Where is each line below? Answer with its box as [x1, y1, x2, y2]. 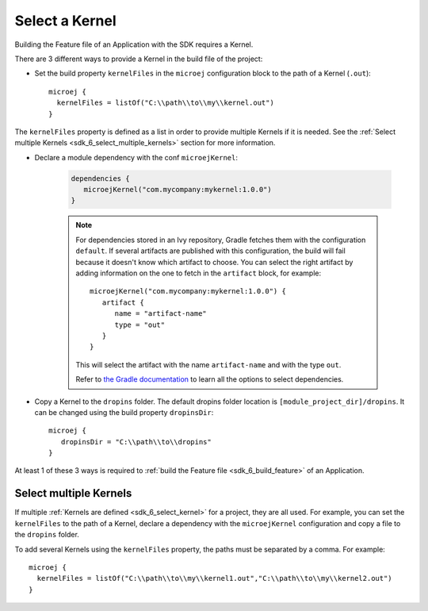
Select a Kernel [14, 12, 117, 29]
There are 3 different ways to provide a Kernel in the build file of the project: [14, 54, 263, 63]
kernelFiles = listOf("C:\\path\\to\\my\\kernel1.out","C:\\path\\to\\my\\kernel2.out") [36, 574, 392, 583]
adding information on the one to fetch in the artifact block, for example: [75, 268, 322, 278]
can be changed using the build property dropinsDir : [34, 407, 214, 417]
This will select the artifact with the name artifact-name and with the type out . [75, 359, 342, 369]
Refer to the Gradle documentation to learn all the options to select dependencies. [75, 375, 344, 384]
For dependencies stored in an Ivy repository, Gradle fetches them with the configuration [75, 235, 366, 244]
